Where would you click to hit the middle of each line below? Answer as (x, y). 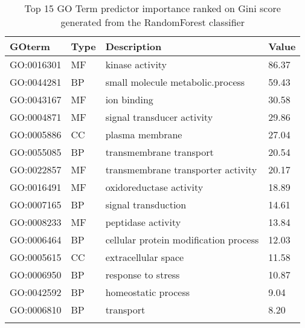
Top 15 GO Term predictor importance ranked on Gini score (152, 8)
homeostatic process (148, 292)
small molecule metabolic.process (175, 82)
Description (133, 46)
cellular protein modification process (182, 240)
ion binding (129, 99)
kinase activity (136, 64)
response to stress (143, 275)
